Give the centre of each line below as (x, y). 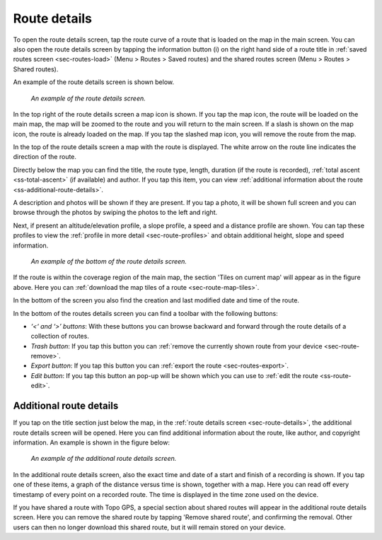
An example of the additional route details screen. (104, 459)
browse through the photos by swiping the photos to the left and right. (115, 213)
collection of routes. (60, 336)
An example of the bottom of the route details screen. (109, 261)
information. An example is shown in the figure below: (91, 442)
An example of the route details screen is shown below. (94, 82)
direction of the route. (45, 157)
